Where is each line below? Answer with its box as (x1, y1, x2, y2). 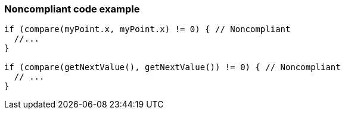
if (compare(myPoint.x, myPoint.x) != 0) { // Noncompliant (4, 24, 291, 34)
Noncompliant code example (4, 3, 140, 15)
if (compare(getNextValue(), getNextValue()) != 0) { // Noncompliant (4, 62, 341, 72)
